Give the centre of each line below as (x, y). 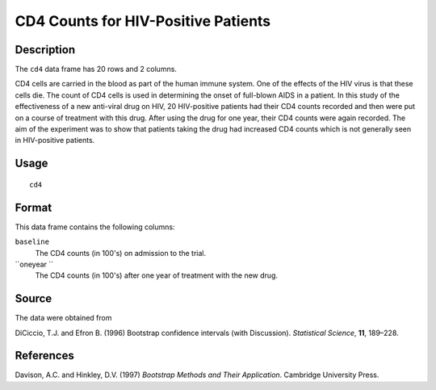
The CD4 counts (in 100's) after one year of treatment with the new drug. (157, 275)
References (44, 356)
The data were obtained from (63, 318)
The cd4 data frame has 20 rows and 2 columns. (96, 69)
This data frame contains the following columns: (95, 227)
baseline (32, 242)
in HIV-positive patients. (55, 140)
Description (45, 50)
